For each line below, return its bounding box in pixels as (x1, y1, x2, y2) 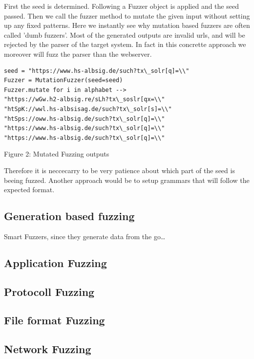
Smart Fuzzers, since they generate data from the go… (4, 231, 166, 241)
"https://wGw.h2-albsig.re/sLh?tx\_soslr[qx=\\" (4, 96, 165, 103)
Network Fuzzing (4, 341, 91, 357)
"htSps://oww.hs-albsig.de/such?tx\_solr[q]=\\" (4, 115, 165, 122)
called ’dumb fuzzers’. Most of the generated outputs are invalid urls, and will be (4, 29, 245, 40)
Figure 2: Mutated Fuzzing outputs (4, 149, 109, 159)
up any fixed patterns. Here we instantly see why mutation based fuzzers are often (4, 20, 250, 30)
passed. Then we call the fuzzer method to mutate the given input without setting (4, 10, 250, 21)
